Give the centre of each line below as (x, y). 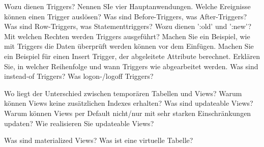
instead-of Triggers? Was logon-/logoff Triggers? (79, 76)
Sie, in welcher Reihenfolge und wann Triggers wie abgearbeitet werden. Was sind (131, 66)
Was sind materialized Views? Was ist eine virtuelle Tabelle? (99, 140)
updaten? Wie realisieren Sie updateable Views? (79, 123)
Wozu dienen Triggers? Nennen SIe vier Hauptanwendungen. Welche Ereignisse (127, 6)
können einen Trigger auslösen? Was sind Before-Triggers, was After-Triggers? (126, 16)
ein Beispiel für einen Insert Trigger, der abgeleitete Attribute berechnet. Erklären (132, 56)
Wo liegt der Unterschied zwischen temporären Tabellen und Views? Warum (123, 93)
